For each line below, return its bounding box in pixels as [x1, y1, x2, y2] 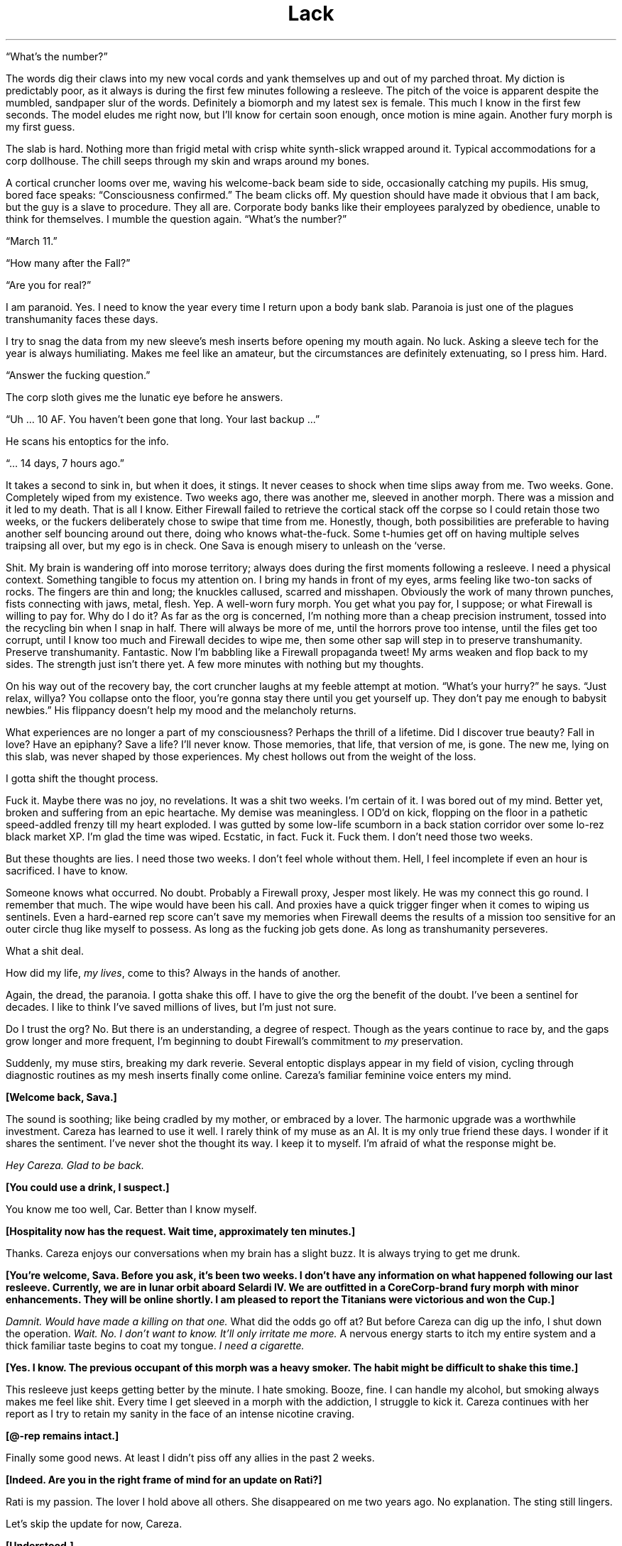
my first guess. [6, 120, 75, 133]
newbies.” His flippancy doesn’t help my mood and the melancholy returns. [6, 703, 356, 716]
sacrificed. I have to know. [6, 864, 128, 877]
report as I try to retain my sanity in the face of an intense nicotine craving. [6, 1407, 355, 1420]
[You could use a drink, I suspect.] [6, 1180, 170, 1193]
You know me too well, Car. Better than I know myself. [6, 1202, 257, 1215]
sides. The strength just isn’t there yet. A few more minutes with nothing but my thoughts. [6, 657, 424, 670]
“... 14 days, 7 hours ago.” [6, 456, 124, 469]
